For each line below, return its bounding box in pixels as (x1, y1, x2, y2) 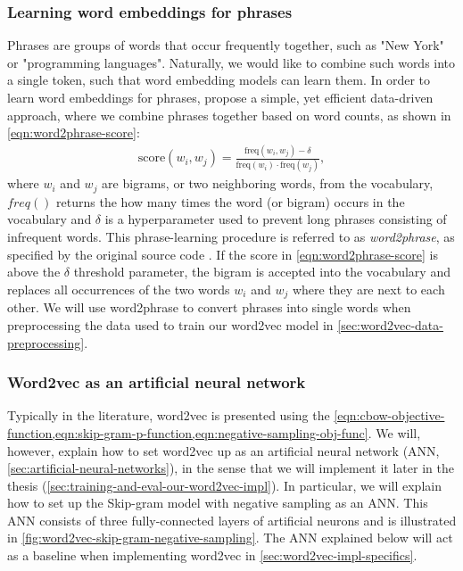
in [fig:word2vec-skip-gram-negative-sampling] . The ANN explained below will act (7, 528, 453, 547)
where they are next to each (292, 279, 445, 298)
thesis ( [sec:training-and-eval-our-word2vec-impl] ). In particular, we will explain (7, 476, 442, 494)
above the (7, 262, 61, 281)
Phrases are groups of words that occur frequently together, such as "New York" (7, 36, 444, 54)
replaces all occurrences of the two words (7, 279, 230, 298)
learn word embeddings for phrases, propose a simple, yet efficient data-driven (7, 88, 434, 106)
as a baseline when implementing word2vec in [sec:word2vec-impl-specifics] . (7, 546, 418, 565)
